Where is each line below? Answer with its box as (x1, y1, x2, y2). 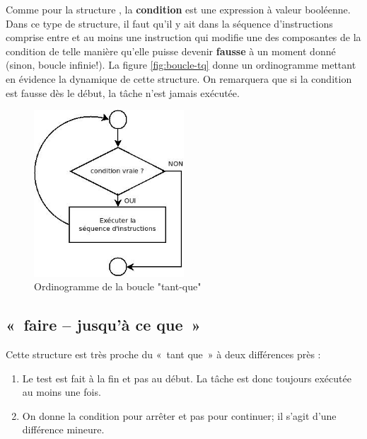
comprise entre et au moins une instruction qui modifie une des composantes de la (6, 30, 361, 45)
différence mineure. (22, 422, 105, 437)
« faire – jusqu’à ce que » (6, 314, 202, 336)
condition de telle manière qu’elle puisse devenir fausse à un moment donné (6, 43, 336, 58)
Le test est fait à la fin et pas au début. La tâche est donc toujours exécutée (22, 370, 351, 385)
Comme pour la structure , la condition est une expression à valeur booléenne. (6, 2, 351, 16)
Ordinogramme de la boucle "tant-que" (34, 279, 202, 294)
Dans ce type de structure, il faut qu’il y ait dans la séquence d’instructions (6, 16, 333, 30)
